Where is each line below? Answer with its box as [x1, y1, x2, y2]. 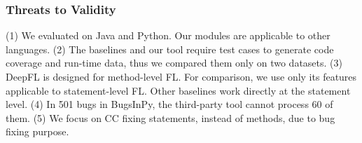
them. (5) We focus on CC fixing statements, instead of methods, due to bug [6, 110, 335, 125]
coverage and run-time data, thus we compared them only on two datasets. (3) [6, 55, 342, 70]
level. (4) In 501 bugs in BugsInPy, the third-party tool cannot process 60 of [6, 97, 333, 111]
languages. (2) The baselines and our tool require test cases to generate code [6, 41, 334, 56]
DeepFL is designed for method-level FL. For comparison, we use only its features [6, 69, 357, 83]
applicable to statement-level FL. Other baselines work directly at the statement [6, 83, 351, 97]
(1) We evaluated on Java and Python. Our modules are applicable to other [6, 28, 330, 43]
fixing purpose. [6, 124, 69, 139]
